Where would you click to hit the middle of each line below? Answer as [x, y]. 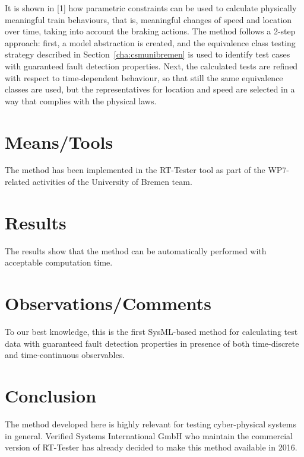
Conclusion [51, 396]
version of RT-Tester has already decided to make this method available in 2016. [151, 447]
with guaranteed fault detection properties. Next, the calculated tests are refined [151, 65]
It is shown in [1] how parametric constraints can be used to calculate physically [151, 8]
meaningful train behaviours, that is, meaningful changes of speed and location [148, 19]
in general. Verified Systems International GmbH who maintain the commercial [149, 435]
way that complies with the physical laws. [81, 100]
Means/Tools [59, 141]
